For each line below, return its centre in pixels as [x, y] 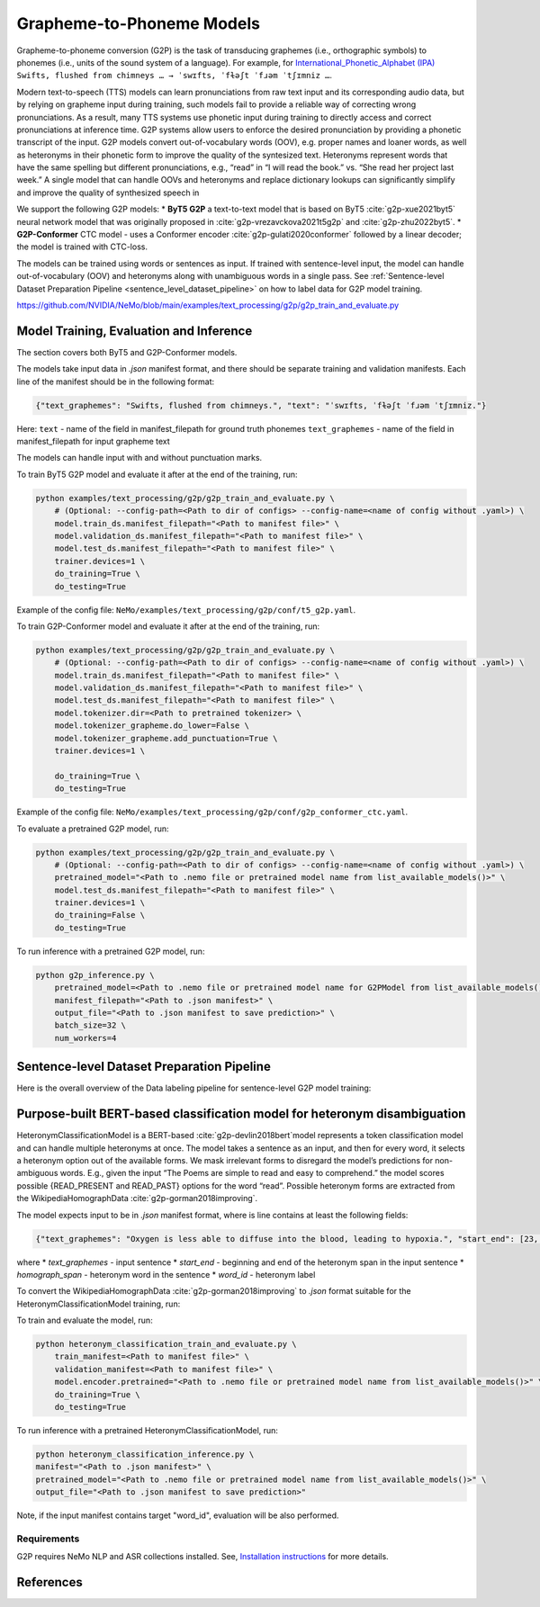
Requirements [48, 1539]
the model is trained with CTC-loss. [82, 247]
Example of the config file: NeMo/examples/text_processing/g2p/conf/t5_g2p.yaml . [186, 610]
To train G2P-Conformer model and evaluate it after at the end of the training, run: [168, 626]
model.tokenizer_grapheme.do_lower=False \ [152, 726]
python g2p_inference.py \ [95, 975]
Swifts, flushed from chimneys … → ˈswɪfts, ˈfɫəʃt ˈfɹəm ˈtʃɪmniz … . [175, 76]
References [49, 1582]
